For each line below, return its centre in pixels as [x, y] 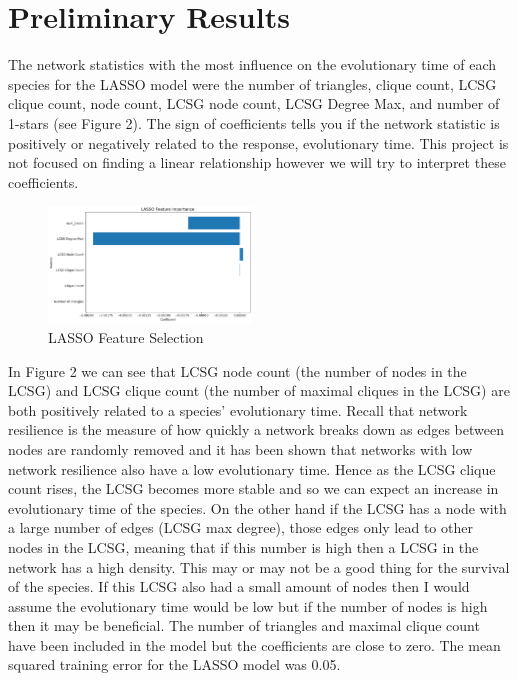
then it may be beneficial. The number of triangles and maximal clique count [244, 625]
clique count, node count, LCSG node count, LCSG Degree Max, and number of [254, 103]
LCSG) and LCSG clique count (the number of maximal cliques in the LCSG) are [259, 390]
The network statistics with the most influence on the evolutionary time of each [252, 64]
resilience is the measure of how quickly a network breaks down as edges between [256, 429]
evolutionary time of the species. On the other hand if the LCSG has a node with [257, 507]
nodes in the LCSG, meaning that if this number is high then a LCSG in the [243, 546]
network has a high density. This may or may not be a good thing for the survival [259, 566]
